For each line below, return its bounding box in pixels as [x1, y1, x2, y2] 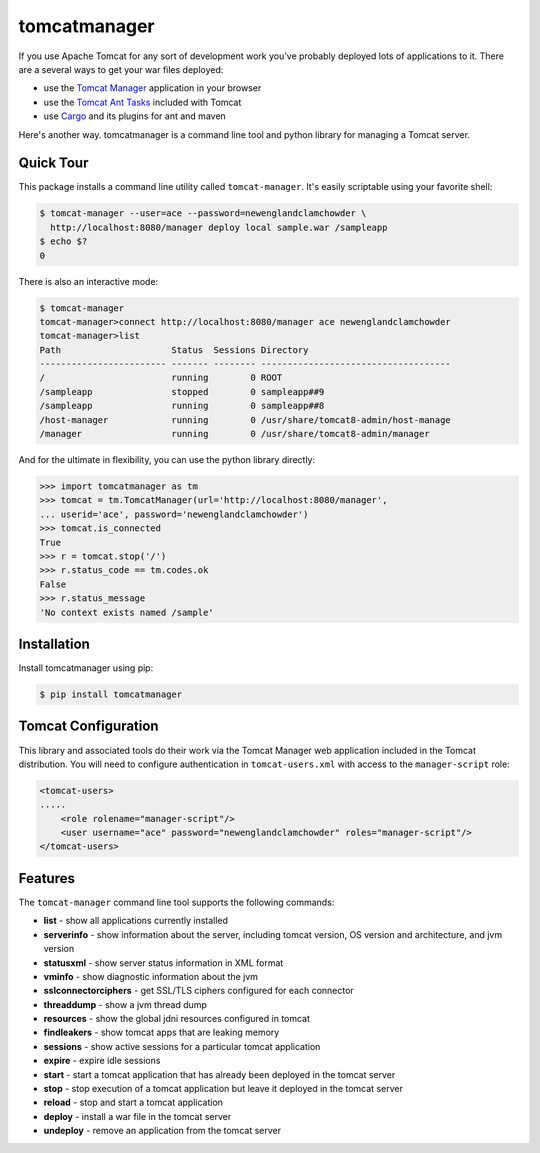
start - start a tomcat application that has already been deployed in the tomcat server [43, 1068, 396, 1080]
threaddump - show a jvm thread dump [43, 998, 207, 1010]
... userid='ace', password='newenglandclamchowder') [39, 508, 309, 520]
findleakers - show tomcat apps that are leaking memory [43, 1026, 280, 1039]
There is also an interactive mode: [18, 275, 159, 287]
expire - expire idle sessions [43, 1055, 161, 1067]
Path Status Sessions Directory [39, 344, 309, 355]
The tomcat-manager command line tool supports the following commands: [18, 896, 335, 908]
